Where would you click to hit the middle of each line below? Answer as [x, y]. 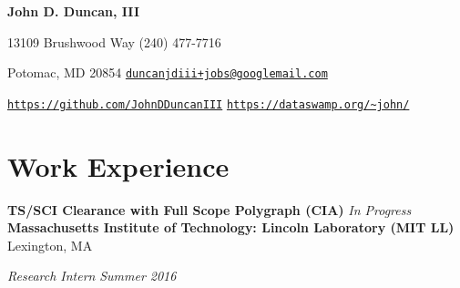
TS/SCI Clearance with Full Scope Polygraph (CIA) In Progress [210, 209]
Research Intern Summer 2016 [92, 276]
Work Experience [118, 165]
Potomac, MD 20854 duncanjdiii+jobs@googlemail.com [168, 72]
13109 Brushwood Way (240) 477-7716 [114, 41]
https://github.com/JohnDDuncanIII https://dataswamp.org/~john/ [209, 104]
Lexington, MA [50, 245]
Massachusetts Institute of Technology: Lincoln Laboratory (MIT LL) [231, 227]
